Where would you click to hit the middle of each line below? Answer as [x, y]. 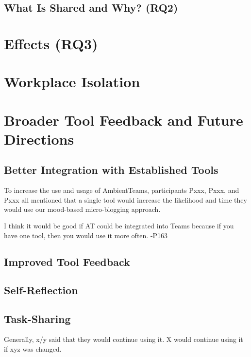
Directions [39, 139]
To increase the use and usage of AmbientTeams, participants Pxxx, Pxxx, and [122, 190]
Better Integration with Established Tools [111, 170]
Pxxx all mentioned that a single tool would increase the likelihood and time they [125, 199]
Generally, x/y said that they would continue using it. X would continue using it [124, 339]
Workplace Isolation [72, 82]
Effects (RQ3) [51, 43]
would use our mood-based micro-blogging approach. [82, 209]
